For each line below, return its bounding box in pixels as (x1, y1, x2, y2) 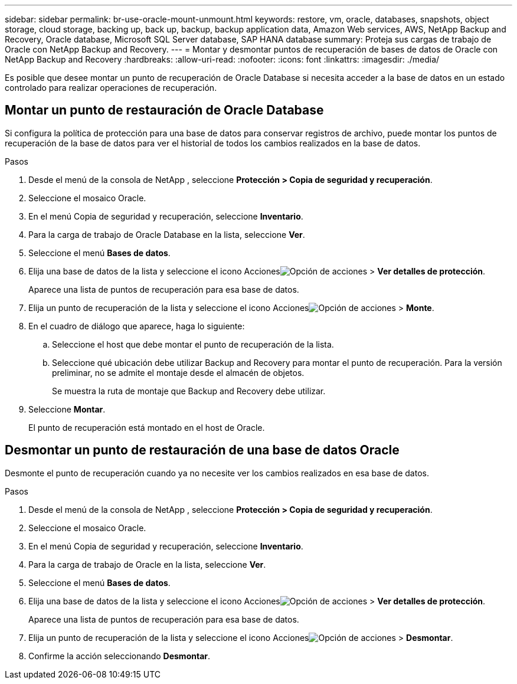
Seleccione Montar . (28, 404, 106, 414)
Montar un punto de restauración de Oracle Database (5, 103, 324, 118)
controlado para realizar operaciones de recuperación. (5, 83, 217, 93)
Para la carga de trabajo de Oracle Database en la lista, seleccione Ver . (28, 229, 305, 240)
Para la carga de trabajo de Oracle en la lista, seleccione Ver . (28, 559, 266, 570)
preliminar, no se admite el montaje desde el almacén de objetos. (52, 367, 305, 378)
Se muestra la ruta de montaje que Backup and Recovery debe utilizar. (52, 385, 326, 396)
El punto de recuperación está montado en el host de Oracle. (28, 422, 265, 433)
